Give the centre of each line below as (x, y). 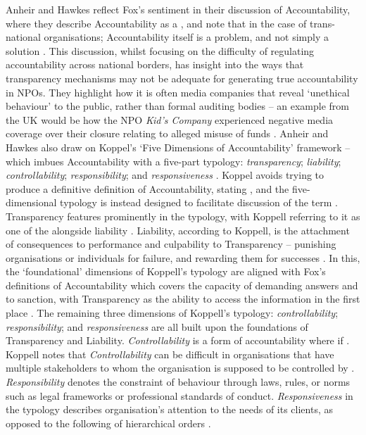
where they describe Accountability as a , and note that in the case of (156, 23)
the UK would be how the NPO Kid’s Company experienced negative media (170, 119)
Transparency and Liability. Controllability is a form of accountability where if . (178, 340)
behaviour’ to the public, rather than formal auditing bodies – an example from (178, 106)
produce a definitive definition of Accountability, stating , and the (147, 188)
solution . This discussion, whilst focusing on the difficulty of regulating (160, 50)
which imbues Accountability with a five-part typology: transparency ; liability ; (173, 161)
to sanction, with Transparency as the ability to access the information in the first (183, 299)
